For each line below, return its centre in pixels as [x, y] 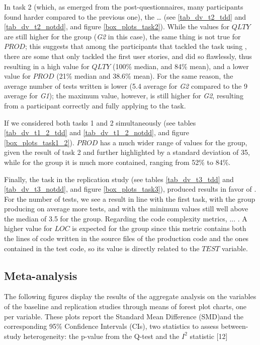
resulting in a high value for [47, 66]
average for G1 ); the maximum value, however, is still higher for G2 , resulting [124, 96]
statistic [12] [209, 336]
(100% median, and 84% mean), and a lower [181, 66]
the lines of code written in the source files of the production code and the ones [126, 238]
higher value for [28, 228]
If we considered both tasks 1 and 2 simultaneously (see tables [100, 122]
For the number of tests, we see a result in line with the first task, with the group [130, 198]
